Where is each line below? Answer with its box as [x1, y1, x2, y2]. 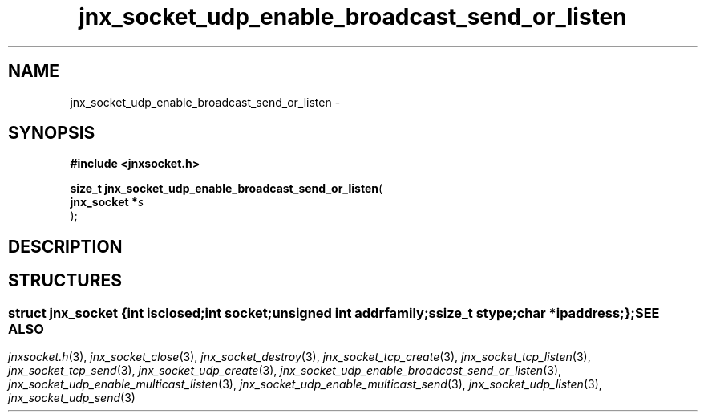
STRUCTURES [8, 270, 122, 291]
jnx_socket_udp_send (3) [8, 391, 136, 405]
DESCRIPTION [8, 236, 123, 257]
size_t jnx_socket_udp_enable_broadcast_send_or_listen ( [70, 181, 383, 196]
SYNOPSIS [8, 123, 95, 144]
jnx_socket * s [70, 195, 144, 209]
